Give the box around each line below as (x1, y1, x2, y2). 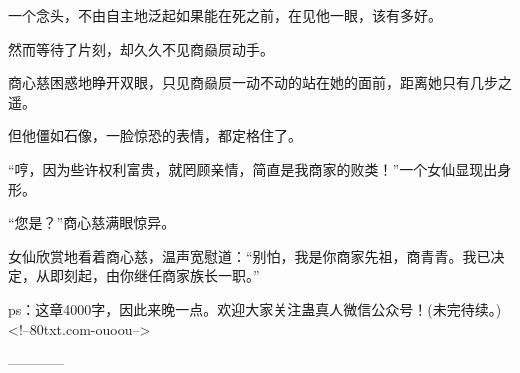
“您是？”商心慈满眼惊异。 (8, 212, 176, 233)
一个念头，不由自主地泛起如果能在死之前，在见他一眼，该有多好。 (8, 5, 442, 25)
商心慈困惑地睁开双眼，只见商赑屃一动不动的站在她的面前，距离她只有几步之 (8, 72, 512, 93)
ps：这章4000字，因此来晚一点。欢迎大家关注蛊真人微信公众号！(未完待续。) (8, 298, 502, 319)
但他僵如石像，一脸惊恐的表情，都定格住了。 (8, 125, 302, 146)
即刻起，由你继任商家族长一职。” (49, 265, 260, 286)
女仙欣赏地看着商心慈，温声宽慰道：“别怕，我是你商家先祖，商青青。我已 (8, 245, 491, 266)
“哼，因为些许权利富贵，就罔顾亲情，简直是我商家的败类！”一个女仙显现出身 (8, 158, 512, 179)
